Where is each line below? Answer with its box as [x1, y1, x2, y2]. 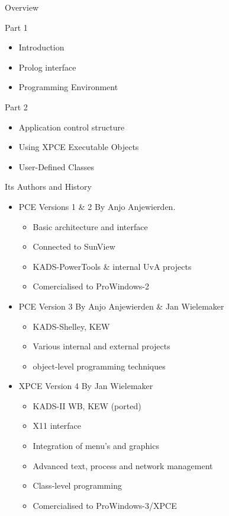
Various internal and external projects [33, 340, 170, 352]
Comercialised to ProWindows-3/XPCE [33, 499, 177, 511]
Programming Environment [18, 81, 118, 93]
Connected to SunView [33, 240, 115, 253]
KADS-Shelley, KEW [33, 320, 110, 332]
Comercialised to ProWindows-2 [33, 280, 150, 292]
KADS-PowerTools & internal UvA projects [33, 260, 192, 272]
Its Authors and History [5, 180, 92, 193]
